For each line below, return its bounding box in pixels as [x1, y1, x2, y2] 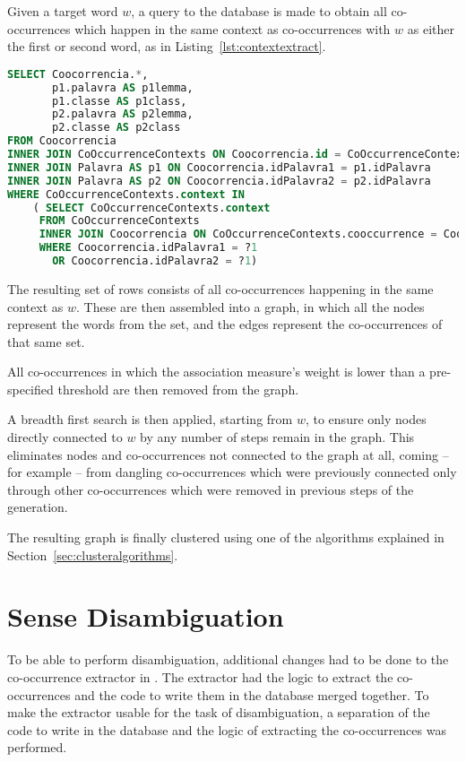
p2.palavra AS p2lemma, [52, 108, 194, 121]
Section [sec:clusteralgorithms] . [7, 545, 178, 564]
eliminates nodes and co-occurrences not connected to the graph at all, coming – [7, 445, 449, 463]
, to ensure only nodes [305, 410, 427, 429]
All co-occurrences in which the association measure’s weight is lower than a [7, 362, 426, 381]
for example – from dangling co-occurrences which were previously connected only [7, 463, 457, 481]
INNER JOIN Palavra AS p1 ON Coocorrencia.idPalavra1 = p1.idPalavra [7, 160, 431, 174]
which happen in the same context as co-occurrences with [74, 19, 391, 38]
